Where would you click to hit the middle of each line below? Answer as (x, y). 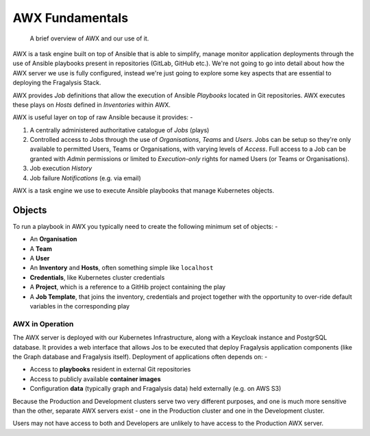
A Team (41, 249)
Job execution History (61, 169)
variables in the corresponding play (80, 306)
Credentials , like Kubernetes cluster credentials (97, 277)
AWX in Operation (43, 324)
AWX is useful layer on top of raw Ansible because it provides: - (103, 117)
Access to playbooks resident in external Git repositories (110, 370)
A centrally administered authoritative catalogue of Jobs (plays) (120, 130)
